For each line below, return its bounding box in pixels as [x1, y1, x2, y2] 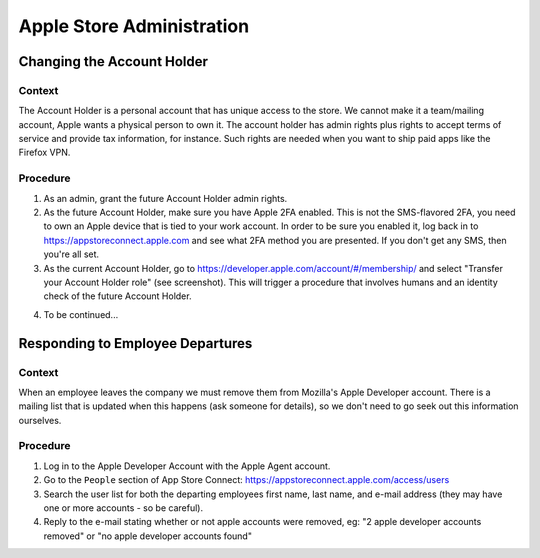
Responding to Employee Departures [18, 335, 253, 352]
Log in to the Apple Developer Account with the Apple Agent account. [43, 460, 331, 472]
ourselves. [18, 414, 62, 426]
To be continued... [43, 308, 119, 320]
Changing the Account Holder [18, 53, 209, 70]
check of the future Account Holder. [43, 290, 192, 302]
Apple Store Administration [18, 15, 250, 37]
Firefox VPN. [18, 146, 71, 159]
